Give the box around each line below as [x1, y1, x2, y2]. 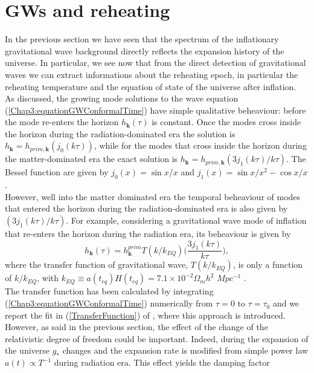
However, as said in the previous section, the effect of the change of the [5, 320, 268, 333]
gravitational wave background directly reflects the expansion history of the [5, 44, 284, 57]
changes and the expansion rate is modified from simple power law [62, 344, 309, 357]
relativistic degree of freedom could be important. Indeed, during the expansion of [5, 332, 309, 345]
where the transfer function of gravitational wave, [5, 258, 188, 271]
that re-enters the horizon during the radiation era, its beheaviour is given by [5, 227, 291, 240]
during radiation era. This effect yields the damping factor [54, 356, 270, 369]
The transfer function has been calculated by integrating [5, 285, 214, 297]
